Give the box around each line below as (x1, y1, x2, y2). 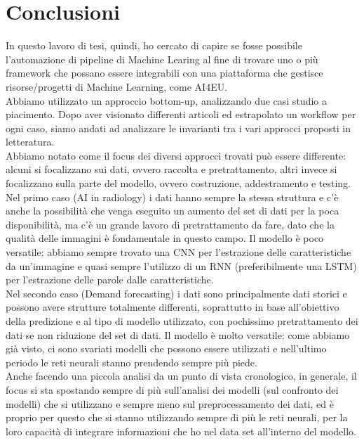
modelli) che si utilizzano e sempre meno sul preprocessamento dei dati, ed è (6, 396, 334, 411)
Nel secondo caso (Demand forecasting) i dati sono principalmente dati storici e (6, 285, 347, 300)
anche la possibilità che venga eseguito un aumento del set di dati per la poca (6, 203, 339, 218)
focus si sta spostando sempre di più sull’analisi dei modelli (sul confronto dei (6, 382, 339, 397)
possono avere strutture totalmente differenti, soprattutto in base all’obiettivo (6, 300, 339, 314)
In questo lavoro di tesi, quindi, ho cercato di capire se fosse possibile (6, 38, 302, 53)
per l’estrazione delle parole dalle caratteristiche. (6, 272, 214, 287)
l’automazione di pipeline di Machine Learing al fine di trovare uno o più (6, 51, 318, 66)
